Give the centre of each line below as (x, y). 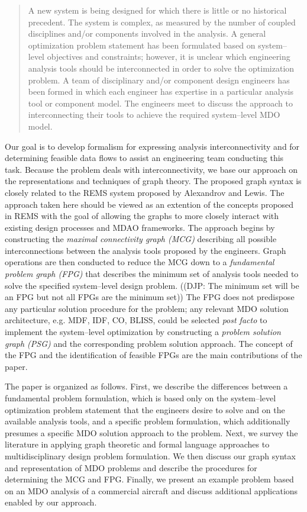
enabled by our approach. (51, 502)
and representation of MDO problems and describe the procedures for (131, 467)
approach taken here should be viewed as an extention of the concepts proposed (149, 204)
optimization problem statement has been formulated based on (142, 45)
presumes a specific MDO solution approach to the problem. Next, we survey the (151, 432)
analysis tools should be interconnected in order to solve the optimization (161, 68)
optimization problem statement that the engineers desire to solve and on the (145, 409)
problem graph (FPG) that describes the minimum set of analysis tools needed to (152, 274)
